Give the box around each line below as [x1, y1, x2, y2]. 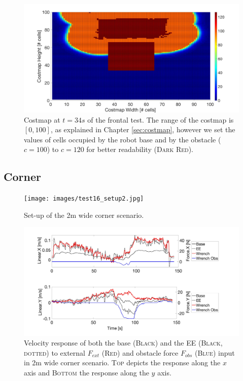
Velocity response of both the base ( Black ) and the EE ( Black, [24, 337, 223, 348]
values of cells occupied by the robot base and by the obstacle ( [24, 134, 221, 144]
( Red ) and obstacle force [101, 347, 179, 358]
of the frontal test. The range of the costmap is [87, 114, 234, 125]
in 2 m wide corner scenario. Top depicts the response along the [24, 357, 221, 368]
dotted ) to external [24, 347, 85, 358]
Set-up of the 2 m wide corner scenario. [24, 209, 144, 220]
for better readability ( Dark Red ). [86, 144, 194, 155]
